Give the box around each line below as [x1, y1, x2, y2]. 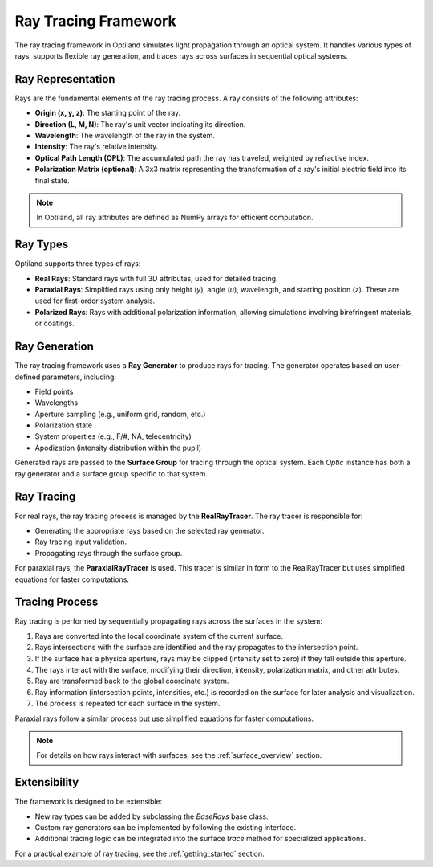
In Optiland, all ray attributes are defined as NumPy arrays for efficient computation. [36, 213, 314, 223]
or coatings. [34, 318, 75, 329]
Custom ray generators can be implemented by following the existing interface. [34, 823, 297, 832]
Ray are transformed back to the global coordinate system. [34, 676, 229, 686]
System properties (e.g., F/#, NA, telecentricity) [34, 431, 192, 441]
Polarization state [34, 420, 92, 430]
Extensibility [14, 775, 79, 789]
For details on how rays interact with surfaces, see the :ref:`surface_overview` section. [36, 750, 322, 760]
